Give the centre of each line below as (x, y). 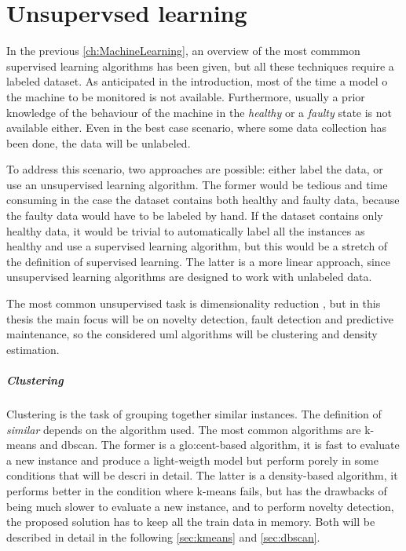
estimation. (33, 349)
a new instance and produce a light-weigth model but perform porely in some (192, 460)
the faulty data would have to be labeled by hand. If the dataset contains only (195, 215)
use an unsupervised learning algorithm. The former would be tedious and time (197, 184)
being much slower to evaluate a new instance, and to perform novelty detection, (200, 506)
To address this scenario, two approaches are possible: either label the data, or (195, 169)
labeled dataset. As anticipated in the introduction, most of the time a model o (197, 81)
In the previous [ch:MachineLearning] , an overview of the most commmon (183, 51)
